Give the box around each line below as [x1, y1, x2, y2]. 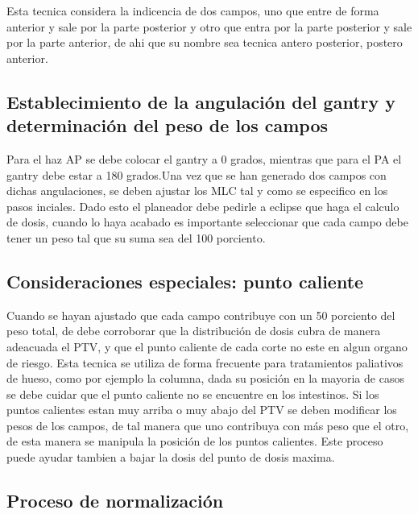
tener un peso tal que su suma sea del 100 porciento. [6, 229, 266, 246]
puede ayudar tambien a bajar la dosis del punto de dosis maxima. [6, 449, 335, 466]
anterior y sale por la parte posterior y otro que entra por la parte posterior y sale [6, 18, 412, 35]
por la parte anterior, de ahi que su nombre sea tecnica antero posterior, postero [6, 34, 403, 51]
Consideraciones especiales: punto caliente [6, 268, 364, 293]
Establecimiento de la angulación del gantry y [6, 89, 396, 114]
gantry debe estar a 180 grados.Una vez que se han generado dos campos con [6, 166, 387, 183]
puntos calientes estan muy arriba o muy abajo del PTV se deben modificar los [6, 401, 397, 418]
